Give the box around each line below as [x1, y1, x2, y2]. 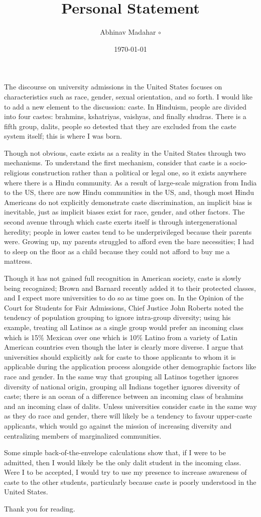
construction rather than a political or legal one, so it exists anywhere [32, 167, 246, 178]
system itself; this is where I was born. [4, 131, 122, 141]
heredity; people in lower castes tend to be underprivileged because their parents [4, 226, 252, 237]
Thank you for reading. [4, 503, 75, 514]
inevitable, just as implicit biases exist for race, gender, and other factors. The [4, 206, 245, 217]
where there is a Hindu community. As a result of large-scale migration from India [4, 177, 257, 187]
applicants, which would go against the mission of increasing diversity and [4, 420, 232, 431]
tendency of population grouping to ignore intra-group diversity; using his [4, 312, 231, 323]
